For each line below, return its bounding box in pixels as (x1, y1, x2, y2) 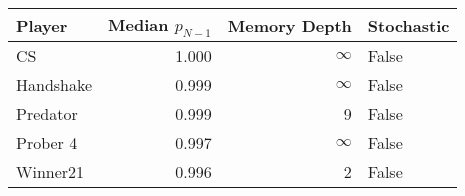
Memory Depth (227, 13, 352, 37)
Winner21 (16, 160, 85, 184)
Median (108, 13, 169, 36)
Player (16, 13, 68, 37)
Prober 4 (16, 131, 78, 155)
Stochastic (367, 13, 450, 37)
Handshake (16, 73, 93, 97)
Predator (16, 102, 78, 126)
